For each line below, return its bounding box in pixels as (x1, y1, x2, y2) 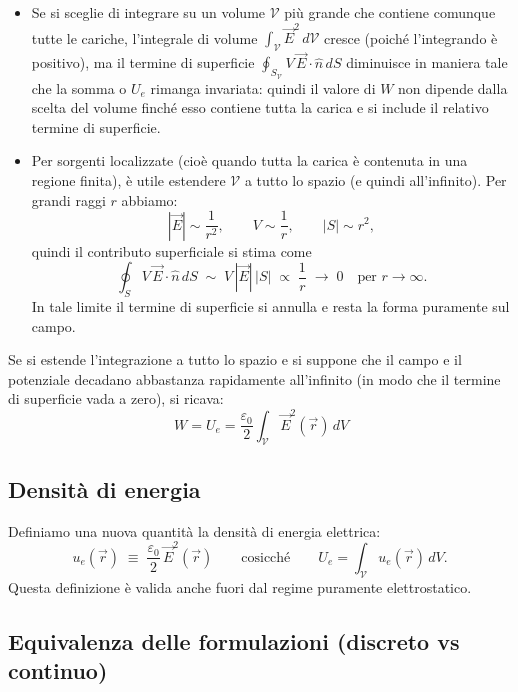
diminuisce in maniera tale (346, 52, 508, 73)
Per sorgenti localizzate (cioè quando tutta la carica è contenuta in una (31, 150, 468, 171)
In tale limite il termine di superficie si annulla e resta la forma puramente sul (31, 295, 510, 316)
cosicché (241, 550, 291, 565)
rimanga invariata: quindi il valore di (150, 77, 376, 98)
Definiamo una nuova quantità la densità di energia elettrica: (8, 520, 381, 541)
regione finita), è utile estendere (31, 169, 226, 190)
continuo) (8, 655, 108, 686)
